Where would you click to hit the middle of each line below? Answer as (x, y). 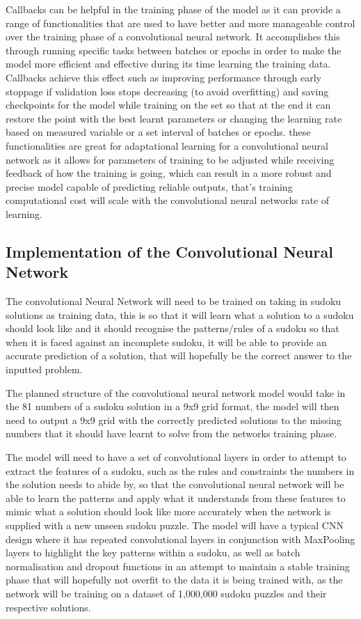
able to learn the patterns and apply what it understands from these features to (176, 497)
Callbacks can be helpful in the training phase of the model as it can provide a (173, 9)
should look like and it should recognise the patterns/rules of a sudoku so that (173, 328)
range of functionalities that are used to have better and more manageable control (180, 23)
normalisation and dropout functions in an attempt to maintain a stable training (178, 566)
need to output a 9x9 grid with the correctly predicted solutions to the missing (174, 420)
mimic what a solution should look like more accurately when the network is (168, 511)
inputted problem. (44, 369)
